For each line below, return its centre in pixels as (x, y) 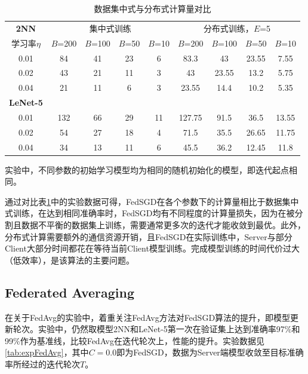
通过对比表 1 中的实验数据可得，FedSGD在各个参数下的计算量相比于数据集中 (152, 201)
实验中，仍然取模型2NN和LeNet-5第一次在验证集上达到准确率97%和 (169, 329)
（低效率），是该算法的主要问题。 (70, 260)
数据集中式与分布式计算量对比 (153, 8)
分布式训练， (228, 28)
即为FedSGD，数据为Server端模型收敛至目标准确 (210, 352)
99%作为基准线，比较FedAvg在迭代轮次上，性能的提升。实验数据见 (135, 340)
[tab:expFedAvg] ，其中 (47, 352)
